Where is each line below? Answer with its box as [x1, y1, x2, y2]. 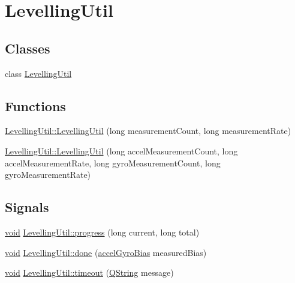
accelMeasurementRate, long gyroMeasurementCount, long [5, 156, 221, 169]
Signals [5, 198, 49, 216]
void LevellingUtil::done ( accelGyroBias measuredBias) [5, 246, 207, 258]
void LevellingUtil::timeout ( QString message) [5, 266, 174, 279]
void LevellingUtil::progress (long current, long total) [5, 225, 200, 238]
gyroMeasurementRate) [5, 168, 91, 181]
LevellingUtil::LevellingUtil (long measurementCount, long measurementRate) [5, 124, 291, 137]
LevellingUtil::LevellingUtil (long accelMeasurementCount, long [5, 144, 238, 157]
